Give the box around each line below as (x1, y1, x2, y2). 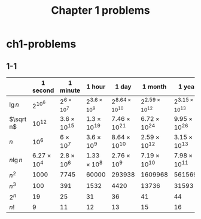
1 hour (86, 83, 106, 90)
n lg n (9, 156, 23, 165)
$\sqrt (9, 115, 27, 123)
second (32, 86, 54, 95)
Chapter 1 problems (50, 4, 151, 17)
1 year (178, 83, 197, 90)
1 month (142, 83, 167, 90)
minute (59, 86, 81, 95)
